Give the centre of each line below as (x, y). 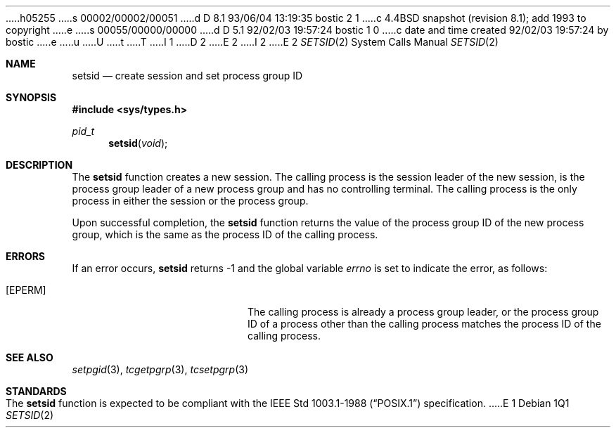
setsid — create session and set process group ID (187, 76)
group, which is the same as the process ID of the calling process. (225, 234)
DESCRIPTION (39, 165)
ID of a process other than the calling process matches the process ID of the (424, 324)
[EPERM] (26, 290)
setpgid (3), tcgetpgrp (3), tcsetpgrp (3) (160, 369)
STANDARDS (36, 391)
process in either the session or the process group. (190, 201)
